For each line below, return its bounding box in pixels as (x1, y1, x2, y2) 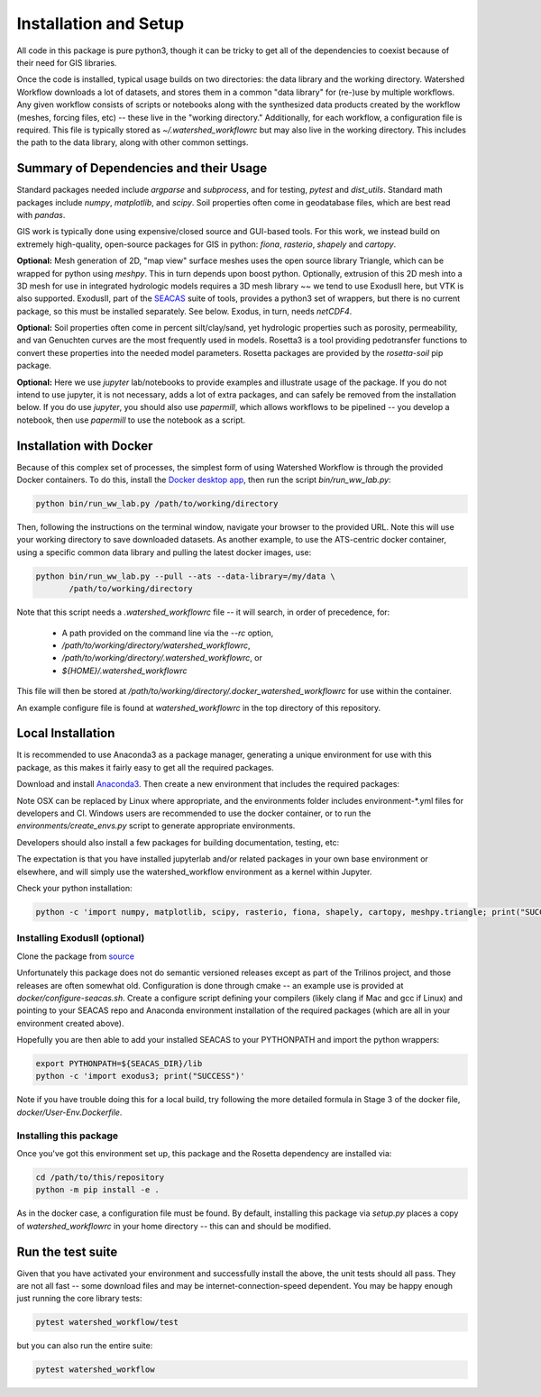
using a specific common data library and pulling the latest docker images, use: (16, 546, 312, 558)
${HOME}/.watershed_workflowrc (61, 665, 188, 676)
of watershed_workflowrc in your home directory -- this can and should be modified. (16, 1220, 332, 1231)
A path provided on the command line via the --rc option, (61, 627, 274, 638)
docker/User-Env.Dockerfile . (16, 1107, 123, 1118)
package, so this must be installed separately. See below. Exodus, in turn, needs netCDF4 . (16, 306, 353, 316)
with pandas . (16, 209, 66, 220)
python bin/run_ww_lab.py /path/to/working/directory (35, 498, 279, 509)
